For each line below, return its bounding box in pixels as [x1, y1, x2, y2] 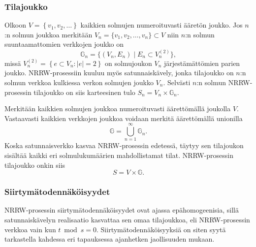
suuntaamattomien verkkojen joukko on [4, 39, 124, 49]
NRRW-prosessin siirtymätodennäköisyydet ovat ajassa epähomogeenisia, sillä [4, 205, 239, 215]
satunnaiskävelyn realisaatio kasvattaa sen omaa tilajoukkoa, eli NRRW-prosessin [4, 215, 250, 225]
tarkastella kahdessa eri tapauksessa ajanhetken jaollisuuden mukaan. [4, 234, 215, 244]
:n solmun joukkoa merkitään [4, 29, 93, 39]
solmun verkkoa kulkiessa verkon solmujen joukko [4, 77, 154, 87]
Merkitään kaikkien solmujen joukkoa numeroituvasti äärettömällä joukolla [4, 103, 231, 114]
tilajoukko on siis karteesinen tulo [33, 87, 135, 97]
